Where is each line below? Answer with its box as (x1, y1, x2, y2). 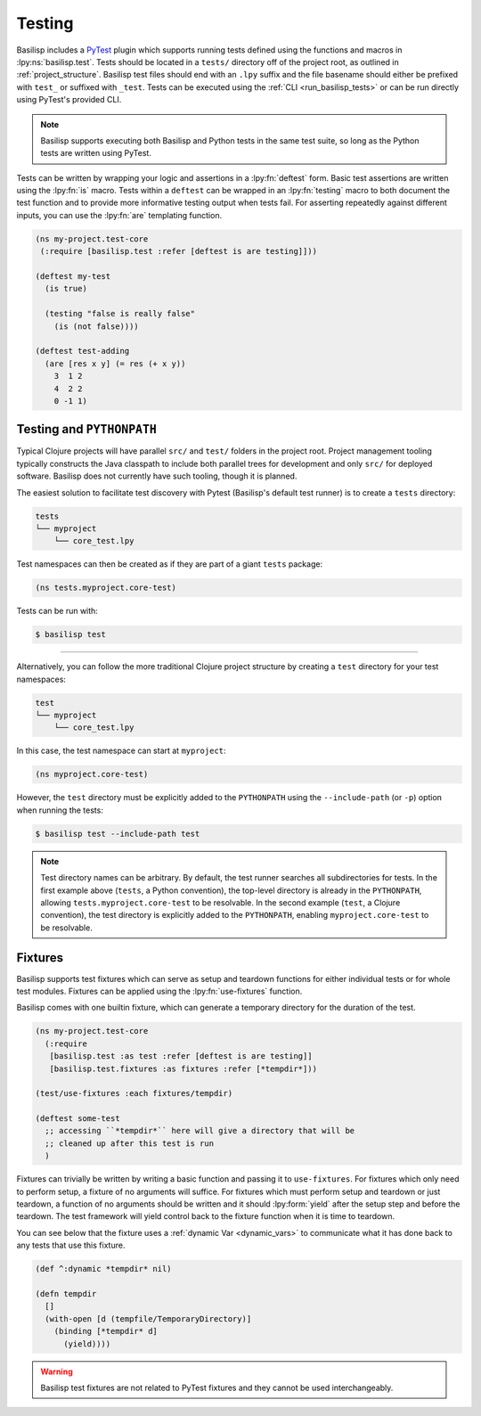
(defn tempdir (35, 1289, 97, 1298)
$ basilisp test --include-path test (35, 829, 200, 839)
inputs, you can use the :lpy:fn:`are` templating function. (16, 209, 223, 220)
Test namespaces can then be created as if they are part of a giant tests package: (16, 559, 323, 569)
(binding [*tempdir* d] (53, 1326, 158, 1337)
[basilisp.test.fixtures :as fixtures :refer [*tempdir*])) (49, 1063, 318, 1074)
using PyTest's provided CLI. (16, 94, 122, 105)
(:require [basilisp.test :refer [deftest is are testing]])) (40, 246, 318, 257)
